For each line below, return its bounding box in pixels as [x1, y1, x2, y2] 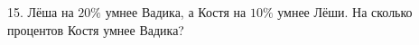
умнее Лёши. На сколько [277, 3, 413, 21]
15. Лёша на [7, 3, 74, 21]
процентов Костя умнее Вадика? [7, 20, 184, 39]
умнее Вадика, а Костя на [105, 3, 247, 21]
